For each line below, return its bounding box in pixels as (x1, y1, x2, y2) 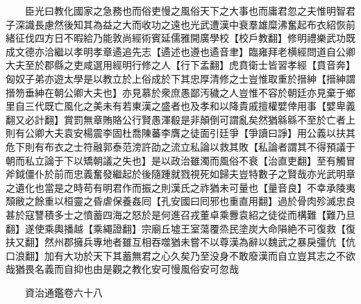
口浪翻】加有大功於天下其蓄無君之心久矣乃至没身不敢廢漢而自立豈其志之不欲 (6, 248, 355, 262)
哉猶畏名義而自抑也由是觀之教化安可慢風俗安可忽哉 (6, 262, 239, 276)
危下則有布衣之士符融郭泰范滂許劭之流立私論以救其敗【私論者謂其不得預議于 (6, 139, 355, 153)
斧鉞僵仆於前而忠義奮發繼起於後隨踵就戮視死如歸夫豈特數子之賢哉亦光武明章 (6, 167, 355, 181)
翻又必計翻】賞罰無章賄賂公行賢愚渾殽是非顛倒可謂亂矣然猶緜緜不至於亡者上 (6, 112, 355, 126)
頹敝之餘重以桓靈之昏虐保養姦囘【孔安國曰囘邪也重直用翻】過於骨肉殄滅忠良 (6, 194, 355, 208)
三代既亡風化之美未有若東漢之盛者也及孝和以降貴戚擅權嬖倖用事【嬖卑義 (24, 99, 355, 113)
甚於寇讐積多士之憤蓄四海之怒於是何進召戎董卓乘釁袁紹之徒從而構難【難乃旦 (6, 207, 355, 221)
